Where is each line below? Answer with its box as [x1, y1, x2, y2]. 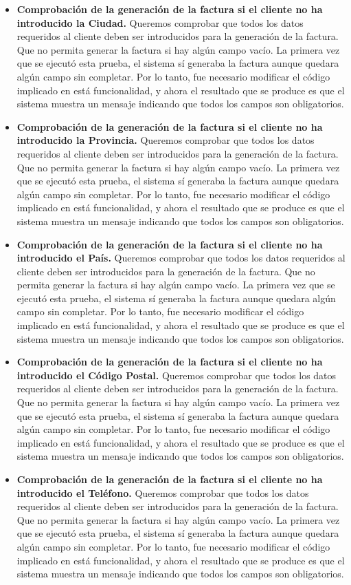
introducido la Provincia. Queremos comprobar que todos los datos [16, 133, 315, 147]
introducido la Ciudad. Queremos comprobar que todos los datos [16, 15, 304, 30]
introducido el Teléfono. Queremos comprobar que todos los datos [16, 485, 309, 500]
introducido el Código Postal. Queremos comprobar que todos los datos [16, 368, 337, 382]
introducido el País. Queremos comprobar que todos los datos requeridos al [16, 251, 346, 265]
